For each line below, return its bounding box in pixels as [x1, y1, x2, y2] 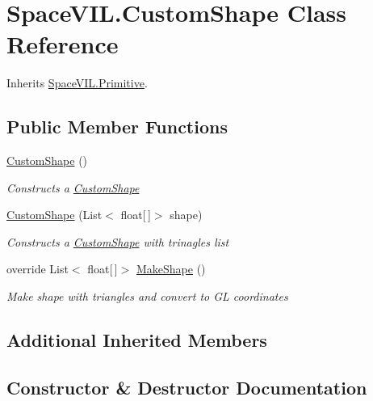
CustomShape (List [6, 206, 103, 223]
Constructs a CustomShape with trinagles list [6, 233, 229, 250]
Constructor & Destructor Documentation [6, 374, 367, 399]
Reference [6, 27, 119, 61]
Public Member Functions [6, 114, 228, 139]
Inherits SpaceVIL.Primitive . [6, 74, 148, 91]
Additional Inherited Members [6, 327, 267, 352]
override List [6, 260, 69, 277]
